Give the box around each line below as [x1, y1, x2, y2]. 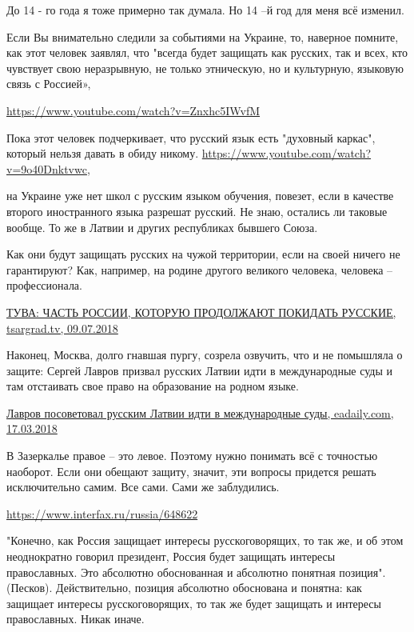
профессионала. [6, 277, 82, 294]
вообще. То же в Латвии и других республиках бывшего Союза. [6, 218, 318, 235]
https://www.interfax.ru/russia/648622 [6, 505, 198, 522]
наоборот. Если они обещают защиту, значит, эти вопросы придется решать [6, 462, 376, 479]
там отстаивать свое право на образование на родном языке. [6, 378, 299, 394]
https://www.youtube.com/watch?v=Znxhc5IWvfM [6, 102, 261, 118]
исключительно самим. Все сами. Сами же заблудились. [6, 478, 280, 495]
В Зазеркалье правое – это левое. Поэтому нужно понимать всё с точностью [6, 447, 378, 464]
